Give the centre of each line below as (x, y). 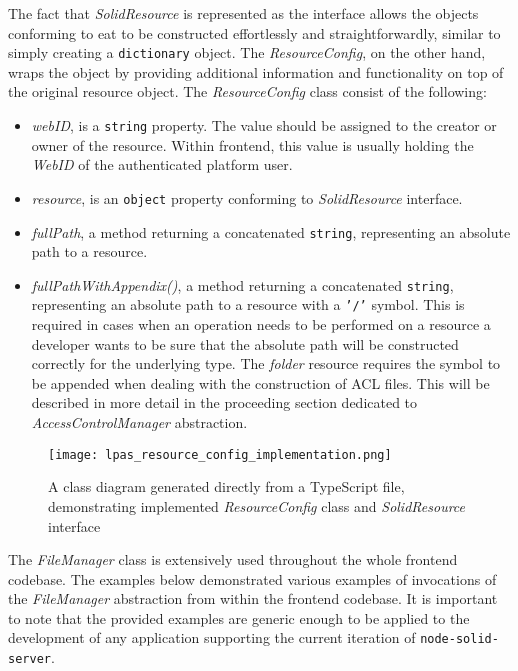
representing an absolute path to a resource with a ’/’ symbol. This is (248, 304)
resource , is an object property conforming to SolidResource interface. (247, 197)
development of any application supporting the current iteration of (212, 637)
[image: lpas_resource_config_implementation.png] (220, 454)
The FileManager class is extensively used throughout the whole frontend (233, 559)
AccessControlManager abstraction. (139, 422)
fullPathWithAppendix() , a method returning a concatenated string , (242, 284)
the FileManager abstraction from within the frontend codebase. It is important (253, 598)
